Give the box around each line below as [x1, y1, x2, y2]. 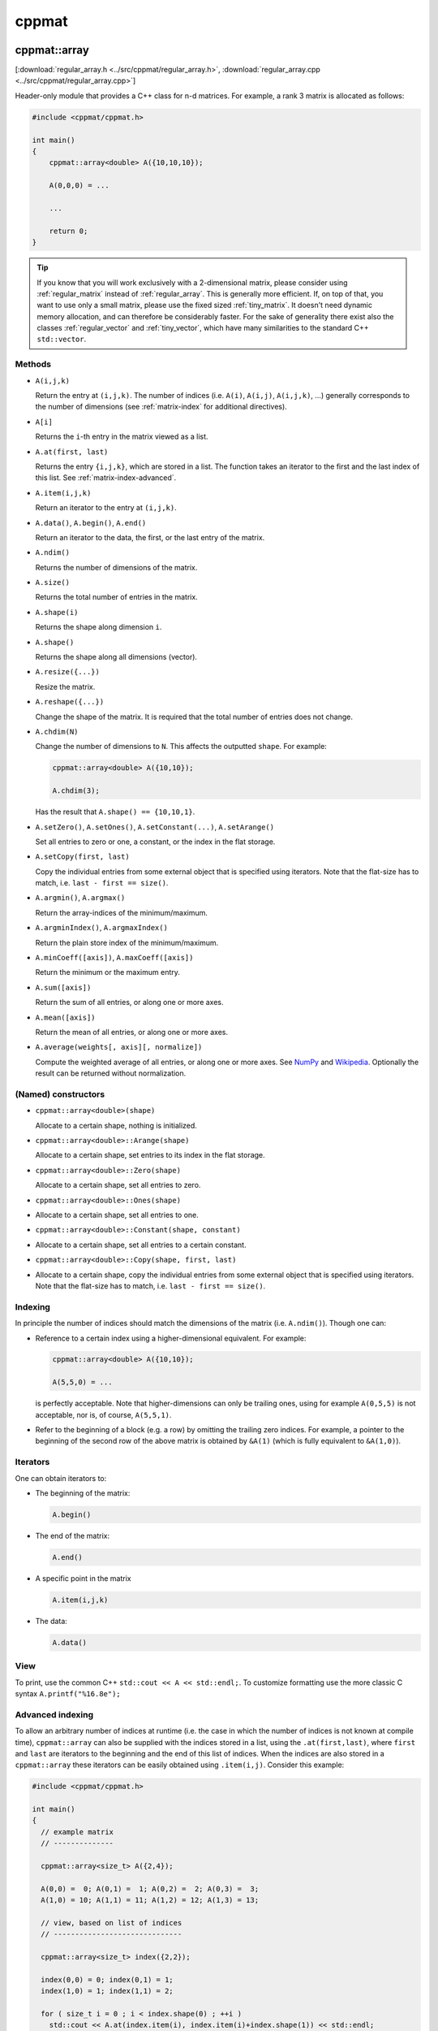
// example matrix [41, 1827, 114, 1836]
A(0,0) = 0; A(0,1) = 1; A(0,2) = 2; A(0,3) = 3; [41, 1884, 260, 1893]
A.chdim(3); [52, 786, 101, 795]
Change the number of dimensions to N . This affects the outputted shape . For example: [35, 742, 328, 751]
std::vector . [36, 334, 87, 344]
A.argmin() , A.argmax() [35, 893, 126, 903]
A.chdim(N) [35, 727, 79, 736]
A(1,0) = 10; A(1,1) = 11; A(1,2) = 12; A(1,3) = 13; [41, 1895, 260, 1905]
